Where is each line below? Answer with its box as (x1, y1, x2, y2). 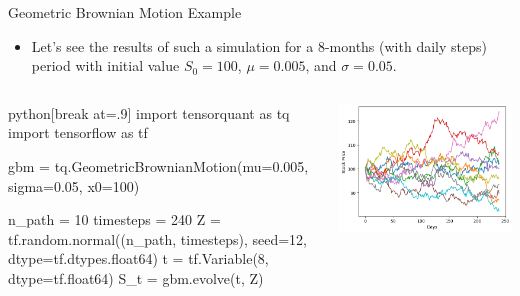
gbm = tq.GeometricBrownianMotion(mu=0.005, (8, 155, 309, 176)
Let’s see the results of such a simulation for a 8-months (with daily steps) (31, 35, 487, 56)
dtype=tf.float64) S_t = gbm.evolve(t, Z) (8, 267, 264, 288)
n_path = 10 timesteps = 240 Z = (8, 209, 221, 230)
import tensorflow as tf (8, 122, 148, 143)
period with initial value (31, 55, 180, 76)
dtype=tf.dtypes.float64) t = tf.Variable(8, (8, 248, 269, 269)
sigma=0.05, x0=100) (8, 175, 140, 196)
